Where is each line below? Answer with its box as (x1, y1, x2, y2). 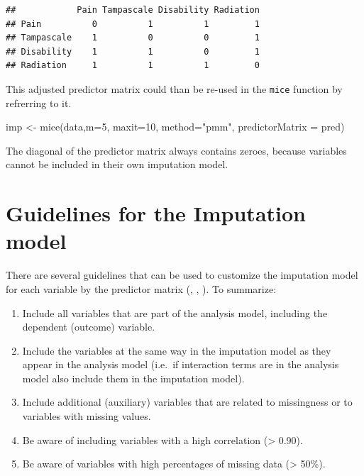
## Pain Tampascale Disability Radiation (6, 5, 260, 15)
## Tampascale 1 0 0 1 (6, 33, 260, 43)
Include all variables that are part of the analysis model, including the (22, 305, 328, 320)
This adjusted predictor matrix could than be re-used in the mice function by (6, 81, 343, 96)
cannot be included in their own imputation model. (6, 157, 228, 172)
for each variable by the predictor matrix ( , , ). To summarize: (6, 281, 277, 296)
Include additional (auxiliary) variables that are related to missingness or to (22, 394, 353, 409)
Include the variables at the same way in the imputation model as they (22, 343, 331, 358)
